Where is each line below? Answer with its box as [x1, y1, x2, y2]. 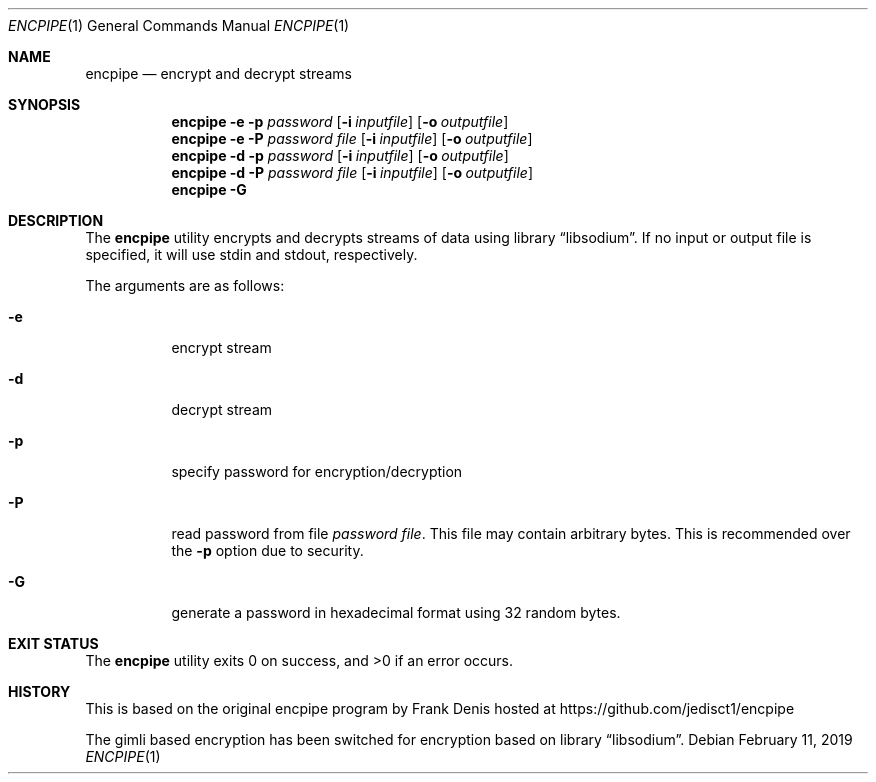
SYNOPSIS [8, 96, 81, 113]
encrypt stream [171, 339, 272, 356]
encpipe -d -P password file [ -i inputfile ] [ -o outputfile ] [171, 164, 533, 181]
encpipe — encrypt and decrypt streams [85, 65, 352, 82]
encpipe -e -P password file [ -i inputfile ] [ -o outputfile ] [171, 130, 533, 147]
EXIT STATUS [8, 635, 99, 652]
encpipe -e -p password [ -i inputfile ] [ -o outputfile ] [171, 113, 509, 130]
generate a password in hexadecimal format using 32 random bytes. [171, 604, 621, 621]
